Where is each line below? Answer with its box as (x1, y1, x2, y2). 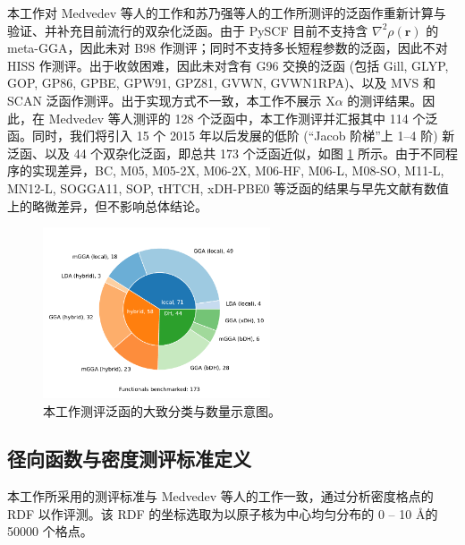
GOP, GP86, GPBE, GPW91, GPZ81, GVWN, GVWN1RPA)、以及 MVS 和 (7, 73, 435, 92)
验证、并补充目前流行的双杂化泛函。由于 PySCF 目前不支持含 (7, 21, 368, 39)
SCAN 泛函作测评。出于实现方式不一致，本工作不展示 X (7, 90, 335, 109)
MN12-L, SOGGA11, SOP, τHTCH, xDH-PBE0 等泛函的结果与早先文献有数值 (7, 178, 449, 197)
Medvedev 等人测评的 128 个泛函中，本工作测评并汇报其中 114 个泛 (48, 108, 438, 127)
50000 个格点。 (7, 522, 93, 541)
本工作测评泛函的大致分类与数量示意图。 (43, 401, 281, 420)
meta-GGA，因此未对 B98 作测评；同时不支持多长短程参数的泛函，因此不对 (7, 38, 448, 57)
